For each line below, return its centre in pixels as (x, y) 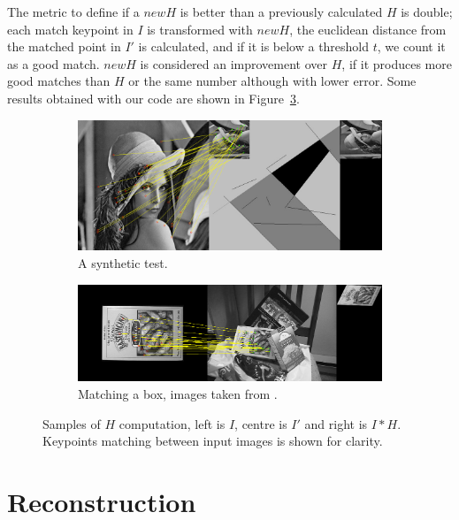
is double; (427, 11)
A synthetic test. (123, 262)
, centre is (261, 423)
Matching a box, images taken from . (178, 394)
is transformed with (200, 29)
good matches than (59, 81)
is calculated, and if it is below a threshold (254, 46)
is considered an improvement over (234, 63)
